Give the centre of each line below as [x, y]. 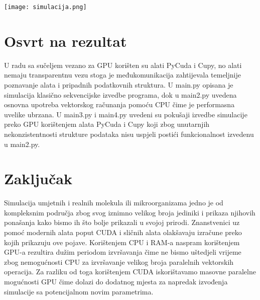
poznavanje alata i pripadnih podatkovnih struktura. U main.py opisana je [119, 84]
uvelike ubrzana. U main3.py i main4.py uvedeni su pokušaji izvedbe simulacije [126, 114]
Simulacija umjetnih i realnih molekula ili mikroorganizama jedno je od [114, 203]
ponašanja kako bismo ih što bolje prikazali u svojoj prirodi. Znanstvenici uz [122, 222]
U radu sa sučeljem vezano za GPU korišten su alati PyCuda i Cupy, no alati [123, 65]
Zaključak [38, 178]
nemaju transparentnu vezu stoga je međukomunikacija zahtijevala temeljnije [122, 75]
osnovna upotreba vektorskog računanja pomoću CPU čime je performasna [119, 104]
